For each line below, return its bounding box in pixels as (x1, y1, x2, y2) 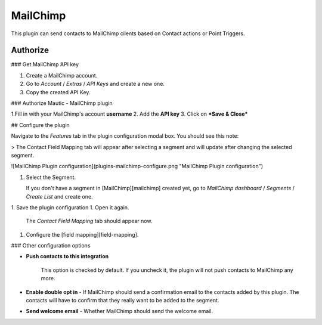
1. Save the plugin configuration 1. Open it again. (11, 203, 129, 211)
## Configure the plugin (11, 121, 70, 128)
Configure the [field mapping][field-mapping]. (26, 231, 139, 238)
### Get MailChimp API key (11, 61, 79, 68)
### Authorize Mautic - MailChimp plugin (11, 100, 113, 107)
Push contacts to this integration (26, 253, 109, 260)
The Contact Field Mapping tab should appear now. (26, 218, 153, 225)
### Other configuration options (11, 242, 91, 249)
